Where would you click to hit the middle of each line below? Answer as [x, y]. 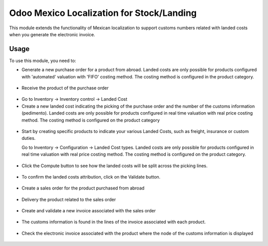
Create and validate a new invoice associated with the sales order [89, 211]
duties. [29, 138]
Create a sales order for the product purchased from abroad [83, 188]
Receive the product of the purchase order [65, 88]
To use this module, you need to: [43, 61]
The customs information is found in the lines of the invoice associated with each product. [114, 222]
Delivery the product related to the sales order [69, 199]
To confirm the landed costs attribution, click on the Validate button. [91, 177]
